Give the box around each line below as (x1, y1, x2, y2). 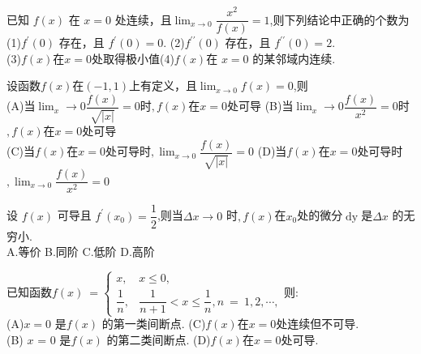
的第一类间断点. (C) (101, 315, 206, 332)
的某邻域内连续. (252, 49, 336, 66)
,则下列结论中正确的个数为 (269, 11, 410, 28)
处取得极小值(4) (91, 49, 174, 66)
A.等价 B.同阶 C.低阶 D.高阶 (6, 243, 155, 260)
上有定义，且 (128, 77, 197, 94)
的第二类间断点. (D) (106, 331, 211, 348)
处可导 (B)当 (227, 97, 294, 114)
